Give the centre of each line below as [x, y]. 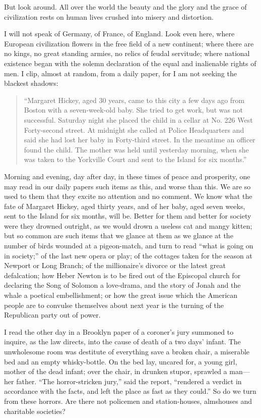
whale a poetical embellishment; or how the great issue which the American [121, 295]
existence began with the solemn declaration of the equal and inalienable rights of [130, 63]
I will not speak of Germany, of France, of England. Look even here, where [119, 34]
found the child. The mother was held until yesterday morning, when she [136, 149]
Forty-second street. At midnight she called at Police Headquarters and [134, 129]
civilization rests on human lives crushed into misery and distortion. [109, 16]
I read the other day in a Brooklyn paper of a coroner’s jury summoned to [119, 331]
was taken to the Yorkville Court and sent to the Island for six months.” [135, 159]
